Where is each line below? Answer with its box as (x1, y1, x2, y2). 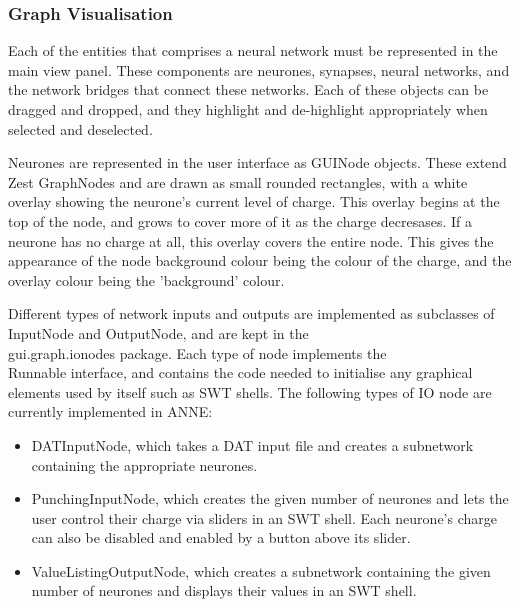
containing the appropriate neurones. (31, 454, 258, 475)
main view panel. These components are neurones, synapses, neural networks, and (8, 59, 510, 80)
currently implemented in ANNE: (8, 401, 213, 422)
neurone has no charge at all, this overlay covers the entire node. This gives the (8, 230, 494, 251)
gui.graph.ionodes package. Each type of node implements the (8, 342, 387, 363)
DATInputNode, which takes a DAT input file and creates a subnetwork (31, 434, 474, 455)
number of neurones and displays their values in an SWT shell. (31, 580, 417, 601)
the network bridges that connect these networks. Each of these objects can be (8, 79, 489, 100)
